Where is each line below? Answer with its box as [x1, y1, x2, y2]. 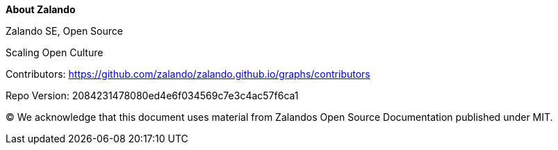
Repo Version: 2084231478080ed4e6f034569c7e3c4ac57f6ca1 [6, 90, 299, 101]
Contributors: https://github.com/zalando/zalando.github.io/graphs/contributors [6, 68, 370, 80]
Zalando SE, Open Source [6, 25, 123, 37]
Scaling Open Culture [6, 47, 104, 58]
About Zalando [6, 3, 76, 15]
